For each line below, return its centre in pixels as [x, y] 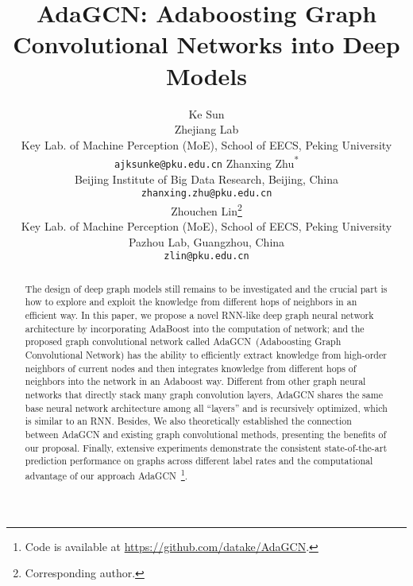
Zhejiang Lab [206, 129]
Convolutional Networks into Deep [206, 44]
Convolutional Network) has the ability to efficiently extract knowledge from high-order [206, 355]
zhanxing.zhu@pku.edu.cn [206, 194]
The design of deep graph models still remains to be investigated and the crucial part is [206, 288]
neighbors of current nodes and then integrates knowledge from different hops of [191, 368]
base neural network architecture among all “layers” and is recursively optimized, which [206, 407]
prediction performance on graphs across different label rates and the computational [199, 461]
